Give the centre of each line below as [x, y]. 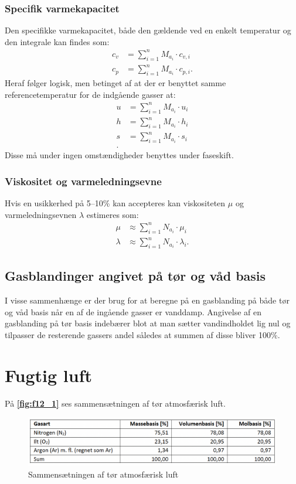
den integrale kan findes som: [57, 41]
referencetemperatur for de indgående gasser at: [90, 94]
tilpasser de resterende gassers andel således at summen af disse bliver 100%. [142, 334]
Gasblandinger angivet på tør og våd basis [135, 276]
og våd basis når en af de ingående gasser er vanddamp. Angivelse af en [133, 311]
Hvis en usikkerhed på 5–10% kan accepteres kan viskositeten [115, 203]
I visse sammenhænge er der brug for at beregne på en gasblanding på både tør [147, 300]
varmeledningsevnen [41, 214]
